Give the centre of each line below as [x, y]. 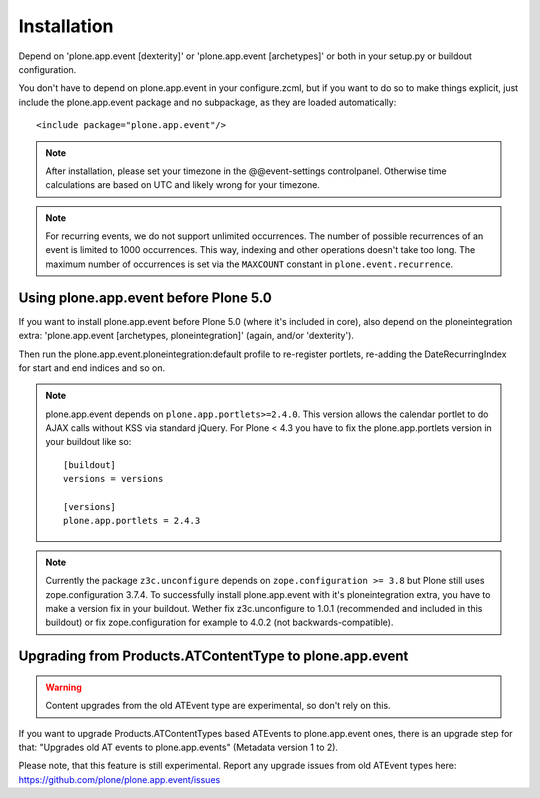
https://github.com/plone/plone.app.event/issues [119, 779]
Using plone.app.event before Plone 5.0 [145, 297]
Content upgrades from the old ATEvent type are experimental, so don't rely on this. [218, 706]
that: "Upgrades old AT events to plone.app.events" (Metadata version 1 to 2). [178, 747]
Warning [63, 687]
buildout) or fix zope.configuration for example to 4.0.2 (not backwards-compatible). [219, 622]
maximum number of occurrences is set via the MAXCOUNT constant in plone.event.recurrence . [249, 264]
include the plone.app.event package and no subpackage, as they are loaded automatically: [207, 102]
